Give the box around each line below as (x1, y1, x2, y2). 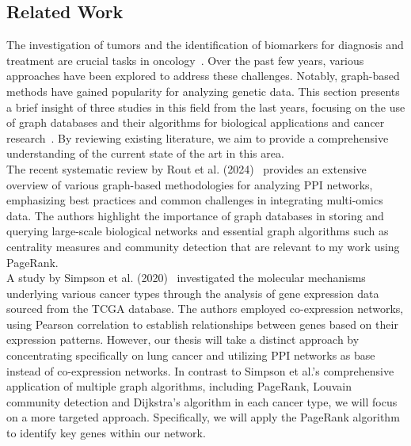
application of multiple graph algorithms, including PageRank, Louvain (6, 378, 352, 395)
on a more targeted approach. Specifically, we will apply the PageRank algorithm (6, 409, 400, 425)
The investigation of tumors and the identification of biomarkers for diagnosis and (6, 36, 404, 53)
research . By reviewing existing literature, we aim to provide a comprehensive (6, 129, 389, 146)
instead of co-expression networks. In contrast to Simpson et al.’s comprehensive (6, 362, 394, 379)
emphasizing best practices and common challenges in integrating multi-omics (6, 192, 383, 208)
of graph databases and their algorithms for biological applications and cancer (6, 114, 385, 131)
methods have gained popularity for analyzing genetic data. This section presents (6, 82, 400, 99)
